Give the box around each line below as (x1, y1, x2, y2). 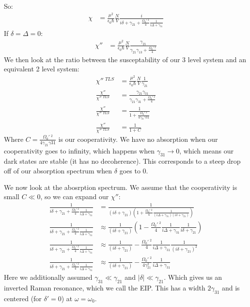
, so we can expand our (40, 191, 109, 202)
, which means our (179, 145, 234, 155)
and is (221, 282, 240, 292)
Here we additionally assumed (4, 272, 93, 282)
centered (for (4, 293, 42, 303)
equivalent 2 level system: (4, 64, 79, 74)
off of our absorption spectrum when (4, 166, 112, 176)
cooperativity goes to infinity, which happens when (4, 145, 155, 155)
